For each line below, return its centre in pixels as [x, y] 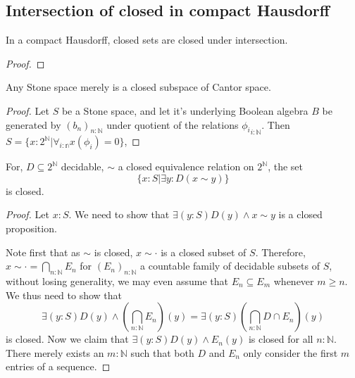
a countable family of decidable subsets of [230, 266]
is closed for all [281, 339]
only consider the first [291, 352]
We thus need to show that [64, 295]
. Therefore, [280, 252]
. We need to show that [119, 214]
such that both [162, 352]
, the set [285, 166]
